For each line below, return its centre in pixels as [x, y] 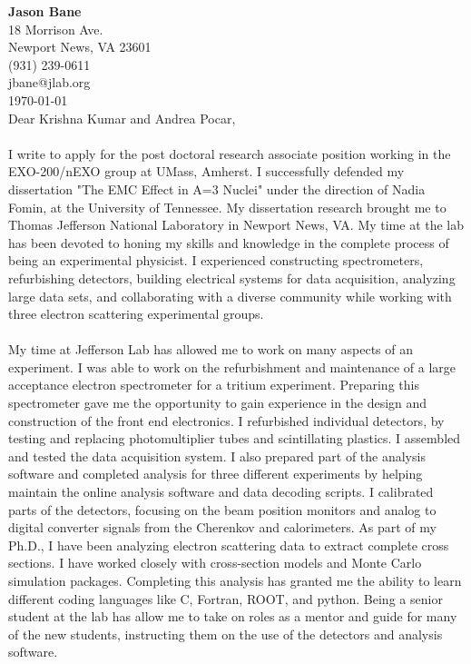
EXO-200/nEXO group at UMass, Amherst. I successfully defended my [206, 171]
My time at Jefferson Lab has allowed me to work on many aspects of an [211, 349]
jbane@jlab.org [49, 82]
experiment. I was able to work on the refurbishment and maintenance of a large [232, 367]
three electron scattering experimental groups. [136, 314]
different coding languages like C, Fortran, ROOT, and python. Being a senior [226, 598]
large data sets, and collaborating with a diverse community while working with [230, 296]
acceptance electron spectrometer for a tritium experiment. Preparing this [214, 385]
